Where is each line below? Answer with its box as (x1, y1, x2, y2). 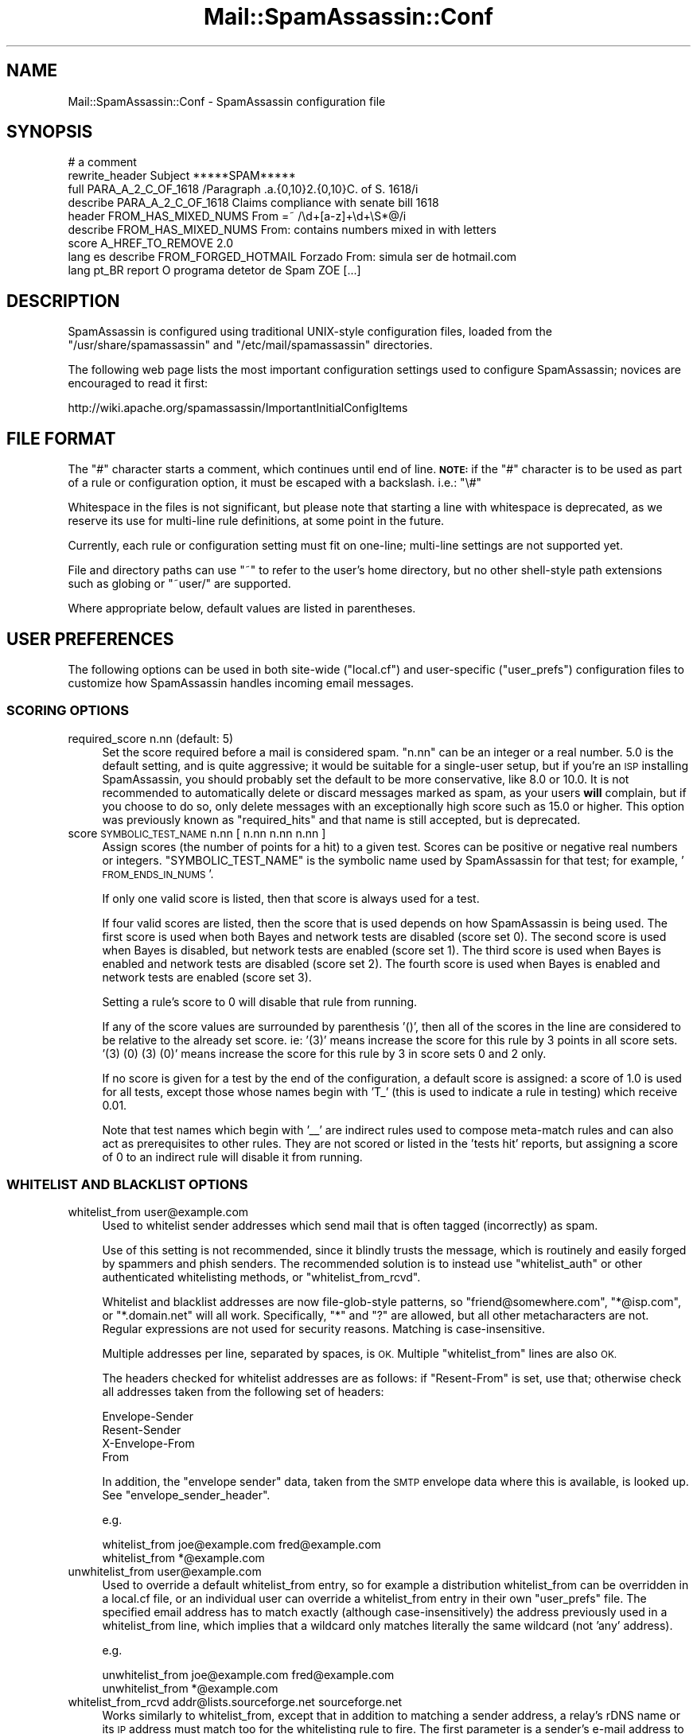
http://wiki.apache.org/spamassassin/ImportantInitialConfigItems (68, 401, 408, 415)
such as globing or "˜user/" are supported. (68, 577, 291, 591)
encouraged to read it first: (68, 376, 208, 391)
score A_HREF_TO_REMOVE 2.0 (68, 236, 234, 251)
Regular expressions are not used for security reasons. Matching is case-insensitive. (102, 1322, 546, 1336)
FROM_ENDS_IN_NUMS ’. (102, 866, 214, 881)
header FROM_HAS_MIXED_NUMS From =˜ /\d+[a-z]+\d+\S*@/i (68, 209, 407, 224)
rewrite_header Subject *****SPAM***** (68, 169, 296, 183)
